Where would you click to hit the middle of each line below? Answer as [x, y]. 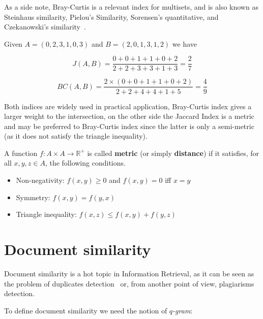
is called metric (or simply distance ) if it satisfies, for [173, 153]
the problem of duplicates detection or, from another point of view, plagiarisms [129, 283]
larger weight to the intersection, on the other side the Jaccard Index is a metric [129, 116]
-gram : [183, 310]
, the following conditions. [85, 163]
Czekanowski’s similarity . [45, 27]
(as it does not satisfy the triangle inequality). [76, 136]
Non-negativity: [40, 180]
